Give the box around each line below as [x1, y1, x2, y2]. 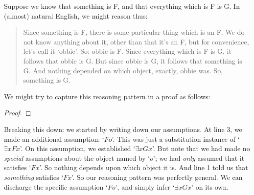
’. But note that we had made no [152, 143, 250, 153]
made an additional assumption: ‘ [4, 133, 104, 144]
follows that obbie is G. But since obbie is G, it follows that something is [23, 55, 242, 65]
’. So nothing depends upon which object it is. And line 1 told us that [39, 162, 248, 173]
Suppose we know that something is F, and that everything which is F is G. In [4, 1, 240, 11]
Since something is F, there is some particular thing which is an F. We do [23, 27, 245, 37]
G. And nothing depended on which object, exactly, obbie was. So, [23, 65, 223, 75]
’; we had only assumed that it [153, 152, 245, 163]
